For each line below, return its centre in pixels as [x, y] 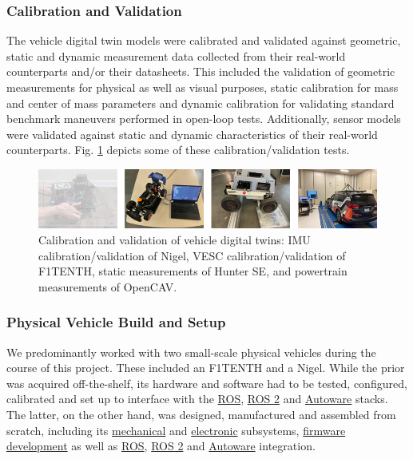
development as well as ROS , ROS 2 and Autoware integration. [161, 446]
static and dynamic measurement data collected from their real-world [176, 55]
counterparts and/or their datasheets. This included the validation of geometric [201, 71]
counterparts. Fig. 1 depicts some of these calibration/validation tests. [178, 150]
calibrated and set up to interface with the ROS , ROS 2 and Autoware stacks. [197, 399]
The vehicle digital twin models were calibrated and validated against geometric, [204, 40]
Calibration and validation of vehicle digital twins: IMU [175, 239]
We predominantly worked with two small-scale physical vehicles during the [191, 352]
